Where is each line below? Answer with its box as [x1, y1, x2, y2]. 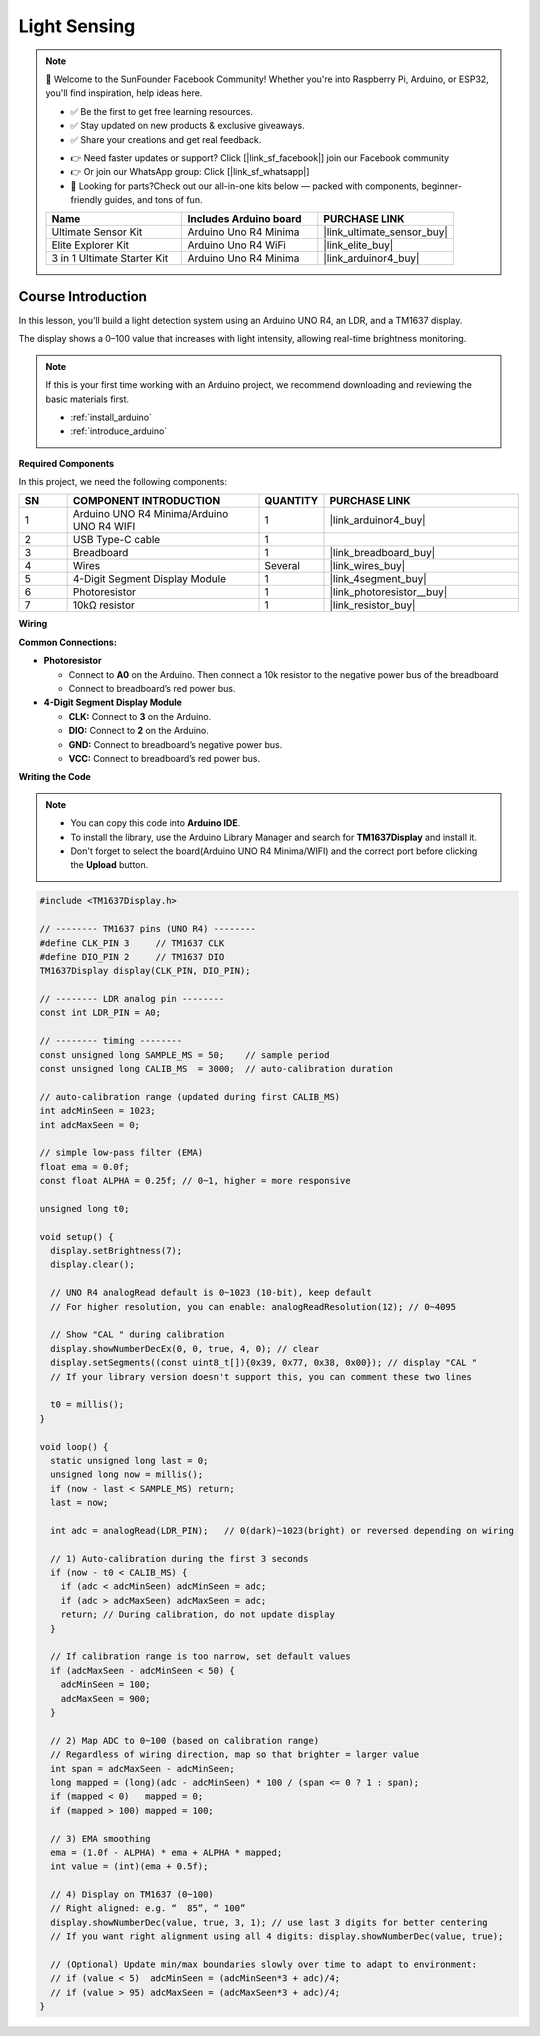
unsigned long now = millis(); [50, 1469, 204, 1480]
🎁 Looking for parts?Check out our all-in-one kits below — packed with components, [70, 180, 420, 192]
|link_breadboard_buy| [329, 546, 436, 560]
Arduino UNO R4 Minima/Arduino [72, 507, 229, 521]
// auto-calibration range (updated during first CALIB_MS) [39, 1091, 341, 1102]
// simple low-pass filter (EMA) [39, 1147, 204, 1159]
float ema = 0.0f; [39, 1161, 130, 1172]
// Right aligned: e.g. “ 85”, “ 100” [50, 1903, 246, 1914]
